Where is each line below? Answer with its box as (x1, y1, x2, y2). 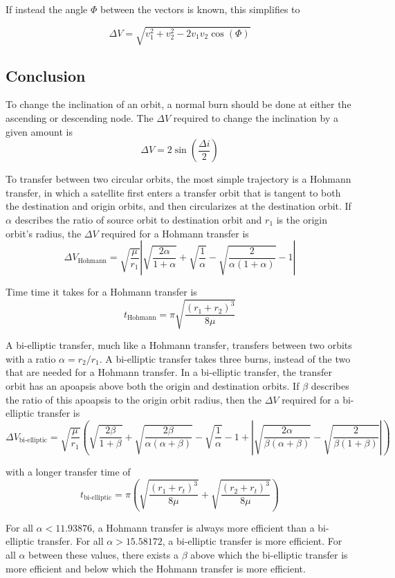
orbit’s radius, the (6, 226, 82, 240)
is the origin (276, 212, 327, 226)
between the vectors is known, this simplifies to (100, 2, 300, 16)
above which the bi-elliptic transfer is (190, 547, 348, 561)
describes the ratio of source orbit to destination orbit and (15, 212, 262, 226)
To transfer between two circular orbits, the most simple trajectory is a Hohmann (6, 172, 351, 186)
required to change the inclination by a (173, 110, 338, 125)
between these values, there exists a (28, 547, 178, 561)
